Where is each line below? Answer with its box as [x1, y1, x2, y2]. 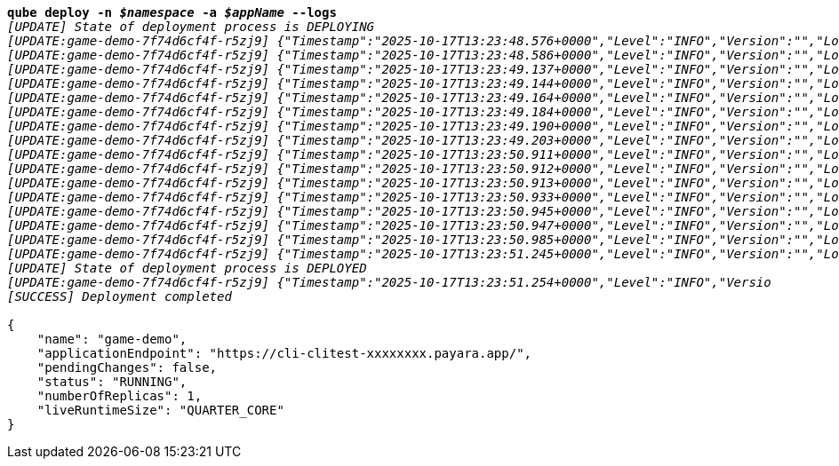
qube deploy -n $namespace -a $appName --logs [7, 5, 337, 20]
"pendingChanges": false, [36, 360, 218, 375]
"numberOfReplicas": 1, [36, 389, 203, 403]
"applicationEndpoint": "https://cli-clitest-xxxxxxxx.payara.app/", [36, 346, 532, 360]
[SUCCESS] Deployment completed [7, 289, 232, 304]
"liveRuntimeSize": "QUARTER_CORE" [36, 403, 284, 417]
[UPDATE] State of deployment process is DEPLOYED [7, 261, 367, 275]
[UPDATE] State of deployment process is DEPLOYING [7, 20, 375, 34]
